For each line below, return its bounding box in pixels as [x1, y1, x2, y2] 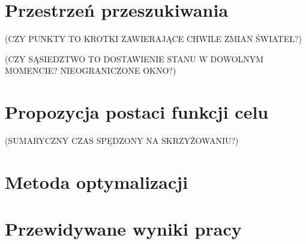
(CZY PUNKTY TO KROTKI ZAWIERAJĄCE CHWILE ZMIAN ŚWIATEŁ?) [5, 32, 302, 45]
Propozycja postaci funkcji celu [5, 100, 269, 124]
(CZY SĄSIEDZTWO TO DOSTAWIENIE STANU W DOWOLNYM [5, 52, 264, 65]
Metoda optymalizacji [5, 169, 188, 194]
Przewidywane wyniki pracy [5, 216, 242, 241]
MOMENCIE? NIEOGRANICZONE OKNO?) [5, 64, 176, 77]
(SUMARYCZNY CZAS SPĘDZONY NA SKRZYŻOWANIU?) [5, 134, 239, 147]
